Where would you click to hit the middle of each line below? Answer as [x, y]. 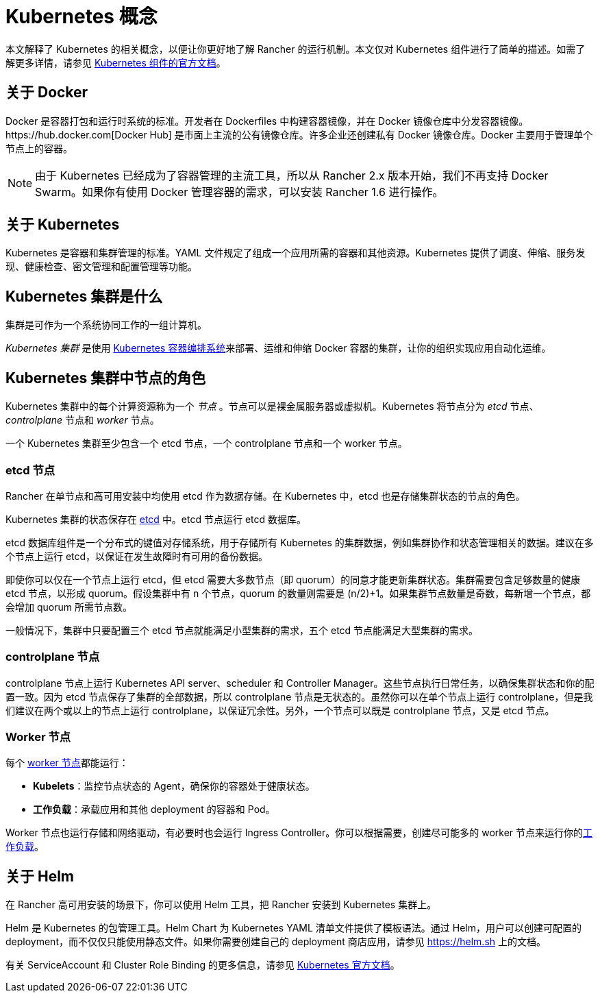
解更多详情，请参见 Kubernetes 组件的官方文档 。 [116, 62]
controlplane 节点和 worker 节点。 [83, 420]
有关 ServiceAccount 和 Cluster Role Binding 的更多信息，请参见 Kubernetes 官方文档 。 [203, 965]
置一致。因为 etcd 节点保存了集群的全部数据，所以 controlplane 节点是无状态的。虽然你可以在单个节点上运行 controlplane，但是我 [299, 696]
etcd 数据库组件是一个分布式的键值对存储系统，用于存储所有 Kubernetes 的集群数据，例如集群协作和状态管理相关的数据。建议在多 [300, 542]
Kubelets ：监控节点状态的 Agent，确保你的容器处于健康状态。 [174, 786]
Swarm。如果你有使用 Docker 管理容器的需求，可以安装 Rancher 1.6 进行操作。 [239, 192]
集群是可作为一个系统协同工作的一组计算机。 [106, 325]
